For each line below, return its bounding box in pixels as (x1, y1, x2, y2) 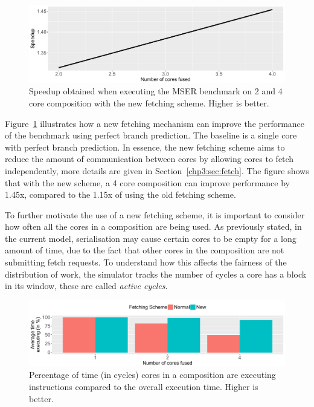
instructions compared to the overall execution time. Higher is (29, 380, 258, 392)
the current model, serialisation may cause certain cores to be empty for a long (5, 232, 296, 244)
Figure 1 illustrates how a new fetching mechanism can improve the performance (5, 117, 305, 129)
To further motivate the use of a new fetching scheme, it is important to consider (5, 208, 305, 221)
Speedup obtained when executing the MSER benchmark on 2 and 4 (29, 85, 283, 97)
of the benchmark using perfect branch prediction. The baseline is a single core (5, 129, 297, 142)
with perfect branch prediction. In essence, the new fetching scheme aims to (5, 140, 285, 153)
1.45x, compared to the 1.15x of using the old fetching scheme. (5, 188, 236, 201)
